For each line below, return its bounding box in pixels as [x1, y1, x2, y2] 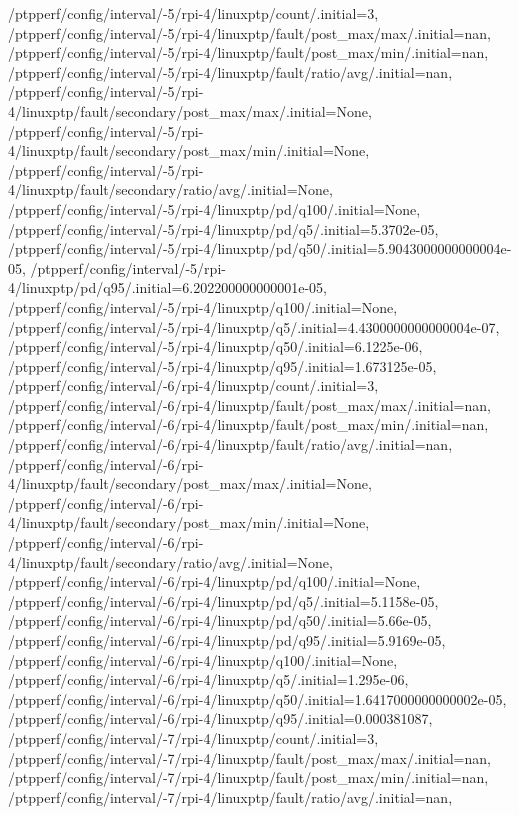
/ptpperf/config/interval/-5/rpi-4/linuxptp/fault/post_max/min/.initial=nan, [8, 42, 489, 63]
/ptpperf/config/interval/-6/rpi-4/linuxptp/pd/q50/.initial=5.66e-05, [8, 610, 432, 631]
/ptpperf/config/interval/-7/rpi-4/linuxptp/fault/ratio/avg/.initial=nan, [8, 786, 453, 807]
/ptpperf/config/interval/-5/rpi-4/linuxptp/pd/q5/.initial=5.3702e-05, [8, 218, 439, 239]
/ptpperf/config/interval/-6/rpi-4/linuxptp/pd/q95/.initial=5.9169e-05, [8, 630, 446, 650]
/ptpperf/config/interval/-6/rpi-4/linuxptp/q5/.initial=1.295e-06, [8, 669, 409, 690]
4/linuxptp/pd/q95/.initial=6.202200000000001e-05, [8, 277, 327, 298]
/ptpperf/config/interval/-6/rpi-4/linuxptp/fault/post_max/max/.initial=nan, [8, 394, 491, 415]
